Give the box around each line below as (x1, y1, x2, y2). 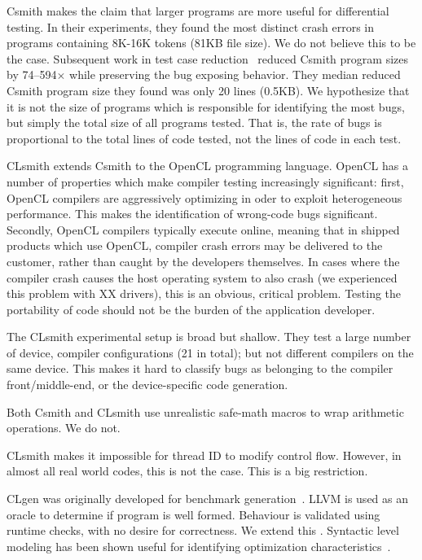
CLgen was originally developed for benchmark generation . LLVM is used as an (7, 490, 409, 507)
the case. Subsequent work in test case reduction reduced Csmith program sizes (7, 50, 409, 67)
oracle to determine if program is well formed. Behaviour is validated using (7, 505, 380, 523)
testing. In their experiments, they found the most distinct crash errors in (7, 18, 375, 35)
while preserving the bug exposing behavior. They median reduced (69, 66, 401, 83)
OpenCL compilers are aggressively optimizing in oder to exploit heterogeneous (7, 189, 402, 206)
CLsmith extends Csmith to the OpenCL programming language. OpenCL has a (7, 157, 408, 174)
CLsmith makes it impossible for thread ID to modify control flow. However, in (7, 446, 402, 463)
